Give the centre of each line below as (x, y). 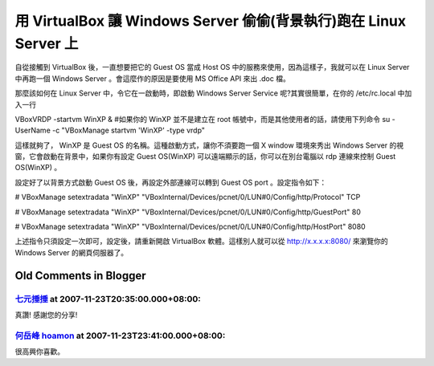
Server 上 (47, 43)
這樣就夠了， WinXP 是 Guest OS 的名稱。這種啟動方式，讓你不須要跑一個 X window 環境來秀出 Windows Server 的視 (209, 145)
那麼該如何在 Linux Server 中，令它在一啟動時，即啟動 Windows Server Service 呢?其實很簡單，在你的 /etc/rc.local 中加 (213, 93)
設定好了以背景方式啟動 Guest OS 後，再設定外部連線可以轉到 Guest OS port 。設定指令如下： (171, 182)
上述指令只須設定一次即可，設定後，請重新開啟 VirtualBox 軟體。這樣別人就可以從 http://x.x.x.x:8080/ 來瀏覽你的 (202, 242)
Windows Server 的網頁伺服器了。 (72, 252)
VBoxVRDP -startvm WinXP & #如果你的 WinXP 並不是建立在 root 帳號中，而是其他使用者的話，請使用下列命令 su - (205, 119)
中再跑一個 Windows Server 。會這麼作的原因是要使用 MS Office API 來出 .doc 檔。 (153, 78)
